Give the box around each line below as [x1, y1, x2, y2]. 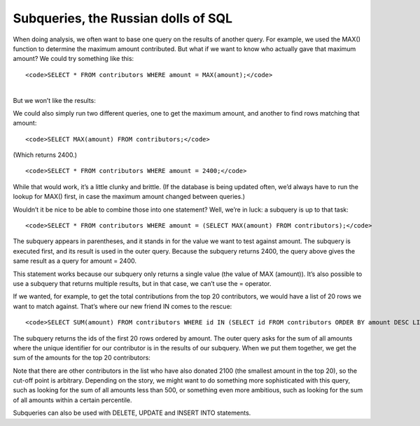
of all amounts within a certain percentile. [13, 396, 132, 404]
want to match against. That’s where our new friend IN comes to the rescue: [13, 302, 232, 310]
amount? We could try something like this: [13, 55, 134, 63]
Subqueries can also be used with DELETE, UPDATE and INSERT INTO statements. [13, 408, 251, 417]
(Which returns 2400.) [13, 151, 77, 159]
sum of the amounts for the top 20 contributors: [13, 354, 150, 362]
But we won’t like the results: [13, 96, 96, 104]
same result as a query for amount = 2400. [13, 256, 136, 266]
